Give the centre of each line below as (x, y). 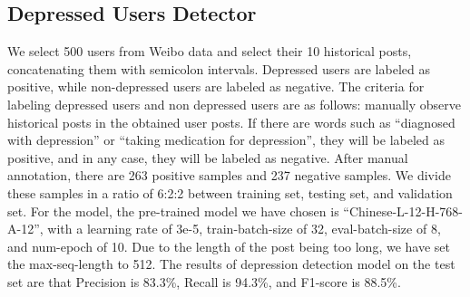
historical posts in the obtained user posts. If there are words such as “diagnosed (231, 122)
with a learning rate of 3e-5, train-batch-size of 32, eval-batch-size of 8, (244, 229)
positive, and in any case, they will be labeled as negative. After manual (208, 157)
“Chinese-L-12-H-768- (403, 211)
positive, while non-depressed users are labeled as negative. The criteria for (216, 86)
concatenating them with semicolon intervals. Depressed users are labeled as (219, 68)
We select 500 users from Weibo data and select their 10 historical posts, (210, 51)
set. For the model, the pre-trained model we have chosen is (173, 211)
